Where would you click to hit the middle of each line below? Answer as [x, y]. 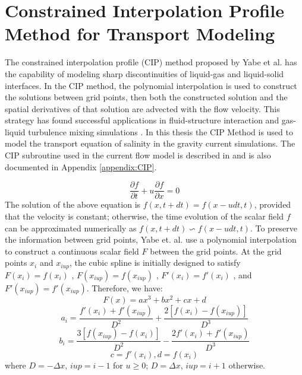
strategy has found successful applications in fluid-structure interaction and [142, 120]
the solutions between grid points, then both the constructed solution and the [146, 97]
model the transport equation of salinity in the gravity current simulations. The [150, 143]
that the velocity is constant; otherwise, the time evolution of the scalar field [144, 216]
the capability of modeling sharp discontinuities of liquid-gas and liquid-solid [144, 73]
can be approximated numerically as [71, 228]
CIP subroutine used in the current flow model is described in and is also [138, 155]
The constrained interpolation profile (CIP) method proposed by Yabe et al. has [151, 62]
